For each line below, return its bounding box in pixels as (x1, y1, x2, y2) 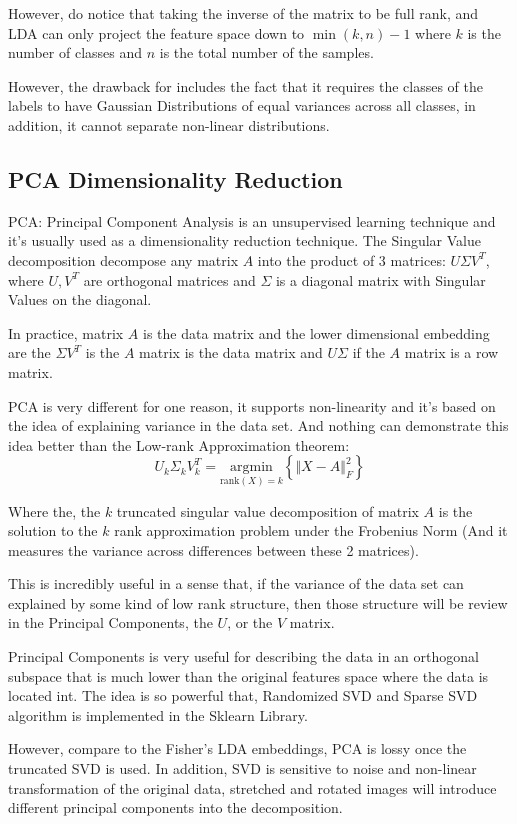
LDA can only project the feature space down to (8, 22, 305, 43)
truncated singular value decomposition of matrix (116, 500, 419, 521)
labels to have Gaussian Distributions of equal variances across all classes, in (8, 95, 476, 116)
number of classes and (8, 42, 143, 63)
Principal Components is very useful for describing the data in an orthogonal (8, 646, 479, 667)
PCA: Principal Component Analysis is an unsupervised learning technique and (8, 210, 496, 231)
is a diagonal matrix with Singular (275, 269, 486, 290)
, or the (227, 612, 273, 633)
